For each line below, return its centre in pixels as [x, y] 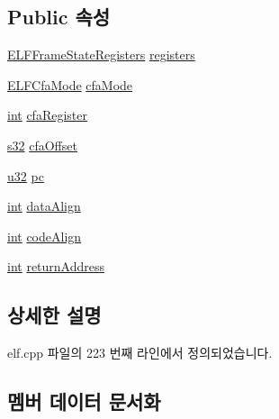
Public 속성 [59, 17]
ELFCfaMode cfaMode [70, 84]
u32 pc [26, 175]
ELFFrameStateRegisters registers [101, 55]
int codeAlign [45, 236]
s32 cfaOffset [42, 145]
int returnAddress [56, 266]
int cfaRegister [47, 115]
